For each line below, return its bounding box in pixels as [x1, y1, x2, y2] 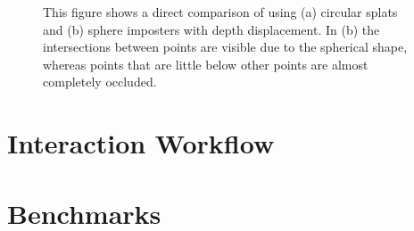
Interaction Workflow [7, 125, 275, 161]
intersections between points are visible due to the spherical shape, [43, 37, 408, 56]
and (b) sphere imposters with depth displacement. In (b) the [43, 20, 380, 38]
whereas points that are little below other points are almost [43, 54, 368, 73]
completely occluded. [43, 72, 157, 91]
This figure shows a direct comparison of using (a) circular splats [43, 3, 398, 21]
